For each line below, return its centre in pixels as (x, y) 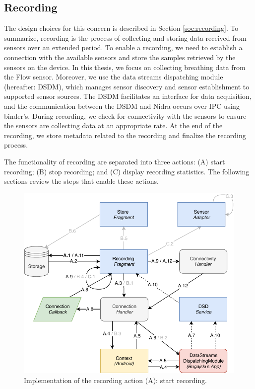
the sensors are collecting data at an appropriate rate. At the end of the (113, 125)
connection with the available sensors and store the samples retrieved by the (120, 57)
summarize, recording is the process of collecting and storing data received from (125, 38)
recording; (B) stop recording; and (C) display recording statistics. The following (127, 171)
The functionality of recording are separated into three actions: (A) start (115, 161)
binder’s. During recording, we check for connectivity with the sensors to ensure (125, 116)
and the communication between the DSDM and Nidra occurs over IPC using (122, 106)
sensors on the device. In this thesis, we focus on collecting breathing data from (125, 67)
